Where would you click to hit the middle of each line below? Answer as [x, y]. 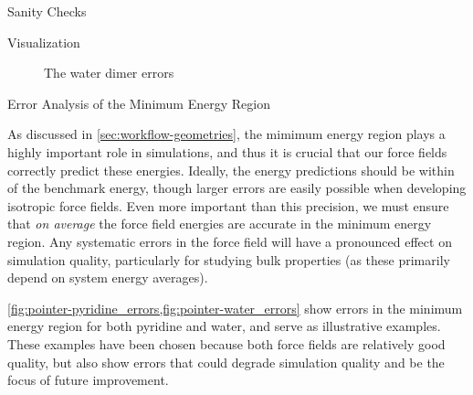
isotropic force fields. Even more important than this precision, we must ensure [228, 205]
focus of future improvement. [88, 380]
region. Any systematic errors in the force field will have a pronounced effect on [230, 241]
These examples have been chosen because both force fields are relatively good [226, 343]
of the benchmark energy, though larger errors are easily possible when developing [237, 188]
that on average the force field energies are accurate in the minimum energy [220, 224]
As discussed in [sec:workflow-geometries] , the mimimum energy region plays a [226, 134]
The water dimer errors [109, 73]
